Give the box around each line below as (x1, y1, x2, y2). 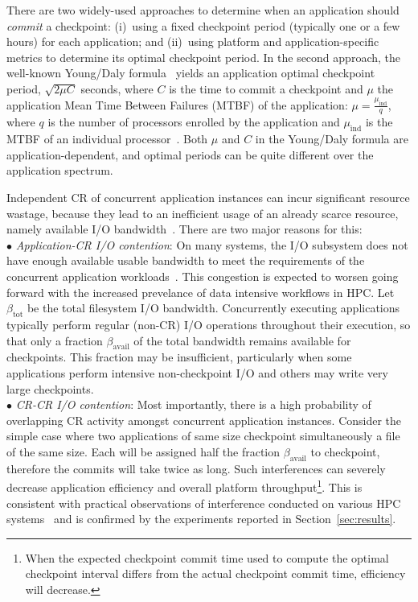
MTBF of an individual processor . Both (6, 130, 208, 147)
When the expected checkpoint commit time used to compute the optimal (25, 549, 389, 566)
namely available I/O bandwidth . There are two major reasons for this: (6, 221, 363, 237)
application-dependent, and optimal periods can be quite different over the (6, 146, 374, 163)
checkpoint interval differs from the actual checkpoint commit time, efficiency (25, 565, 406, 582)
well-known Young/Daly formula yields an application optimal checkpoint (6, 64, 375, 81)
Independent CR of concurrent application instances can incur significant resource (6, 188, 410, 205)
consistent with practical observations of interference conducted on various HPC (6, 494, 401, 511)
